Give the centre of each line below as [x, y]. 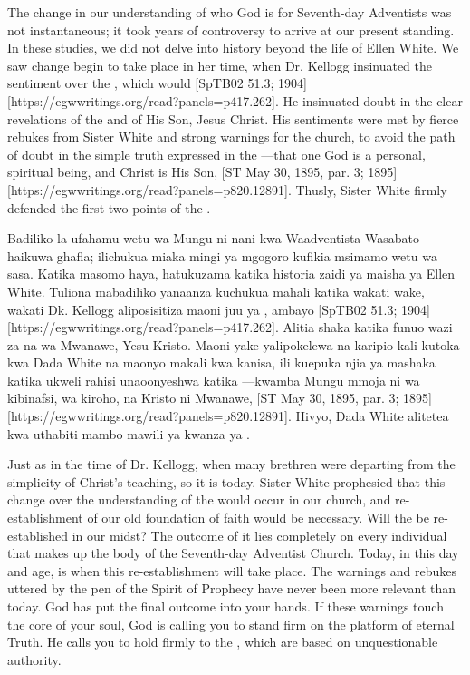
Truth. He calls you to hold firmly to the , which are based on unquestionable [223, 642]
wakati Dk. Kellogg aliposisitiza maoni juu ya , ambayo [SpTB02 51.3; [202, 309]
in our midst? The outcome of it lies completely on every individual [259, 535]
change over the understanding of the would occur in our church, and [199, 499]
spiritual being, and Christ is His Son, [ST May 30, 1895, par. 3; [186, 172]
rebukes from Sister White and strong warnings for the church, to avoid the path [231, 137]
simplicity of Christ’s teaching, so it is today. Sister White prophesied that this [226, 481]
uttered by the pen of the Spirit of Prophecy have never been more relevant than [232, 588]
